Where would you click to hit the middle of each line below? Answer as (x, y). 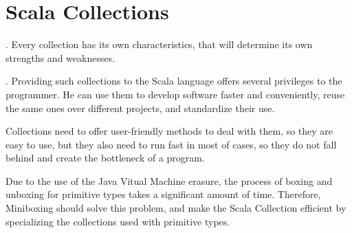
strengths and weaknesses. (60, 57)
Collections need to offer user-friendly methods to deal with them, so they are (169, 131)
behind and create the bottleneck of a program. (105, 158)
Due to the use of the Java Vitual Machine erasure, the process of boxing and (169, 180)
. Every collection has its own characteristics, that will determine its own (159, 44)
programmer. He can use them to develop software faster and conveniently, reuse (175, 94)
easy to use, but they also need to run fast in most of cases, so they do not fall (171, 144)
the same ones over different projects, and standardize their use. (140, 108)
